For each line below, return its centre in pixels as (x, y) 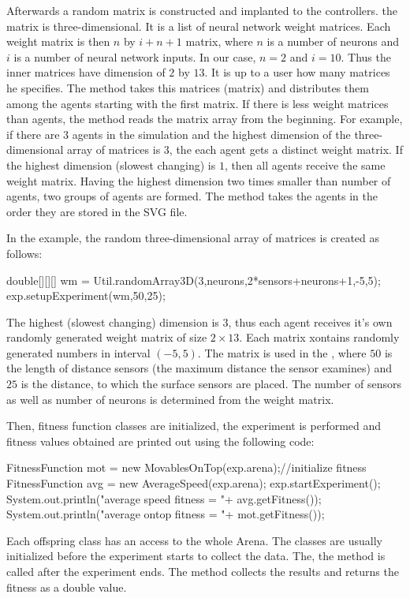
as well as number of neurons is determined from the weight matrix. (170, 399)
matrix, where (219, 41)
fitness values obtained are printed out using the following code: (160, 441)
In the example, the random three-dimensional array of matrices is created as (193, 238)
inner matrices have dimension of (86, 72)
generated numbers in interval (78, 352)
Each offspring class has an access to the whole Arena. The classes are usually (194, 540)
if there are (33, 134)
